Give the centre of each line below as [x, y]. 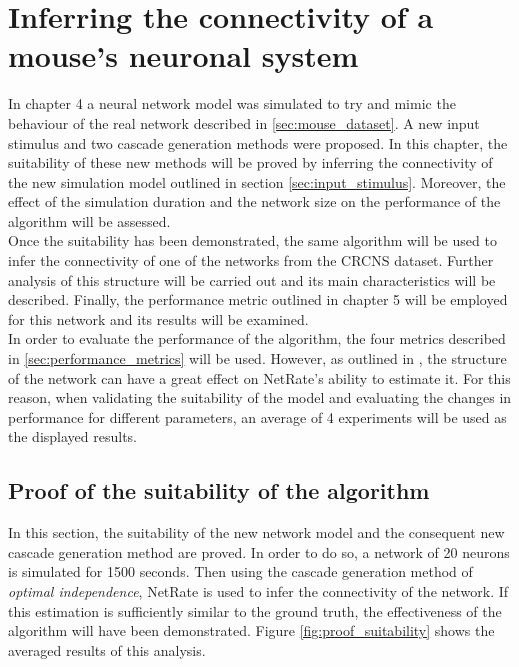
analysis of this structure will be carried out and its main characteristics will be [252, 279]
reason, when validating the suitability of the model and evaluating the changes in [260, 397]
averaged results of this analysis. [107, 649]
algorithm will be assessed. [89, 220]
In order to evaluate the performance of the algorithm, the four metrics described [257, 338]
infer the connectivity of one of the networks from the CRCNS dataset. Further [251, 260]
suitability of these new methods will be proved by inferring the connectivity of [250, 162]
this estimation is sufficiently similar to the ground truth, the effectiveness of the [255, 610]
